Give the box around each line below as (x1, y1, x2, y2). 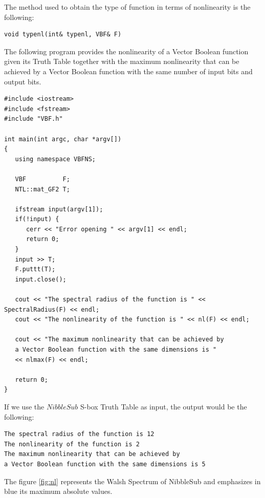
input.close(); (15, 275, 67, 283)
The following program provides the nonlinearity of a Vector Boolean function (4, 46, 249, 56)
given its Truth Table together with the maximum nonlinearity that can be (4, 56, 239, 67)
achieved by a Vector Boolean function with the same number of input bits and (4, 66, 253, 76)
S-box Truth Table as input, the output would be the (80, 401, 247, 412)
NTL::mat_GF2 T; (15, 185, 70, 193)
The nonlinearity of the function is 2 (4, 440, 140, 448)
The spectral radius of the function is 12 (4, 430, 154, 438)
